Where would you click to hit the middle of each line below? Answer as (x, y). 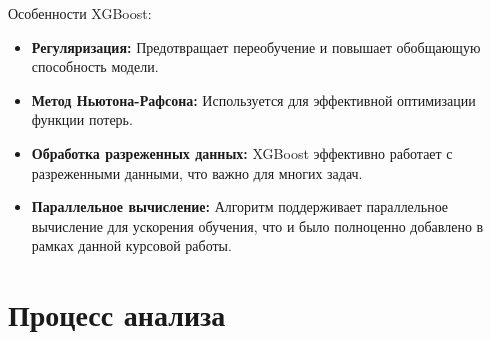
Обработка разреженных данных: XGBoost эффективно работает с (242, 152)
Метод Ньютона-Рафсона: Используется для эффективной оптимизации (253, 99)
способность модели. (95, 66)
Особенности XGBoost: (80, 13)
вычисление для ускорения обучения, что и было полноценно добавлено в (257, 225)
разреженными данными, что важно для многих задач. (197, 172)
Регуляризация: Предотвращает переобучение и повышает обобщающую (256, 46)
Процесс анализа (117, 314)
